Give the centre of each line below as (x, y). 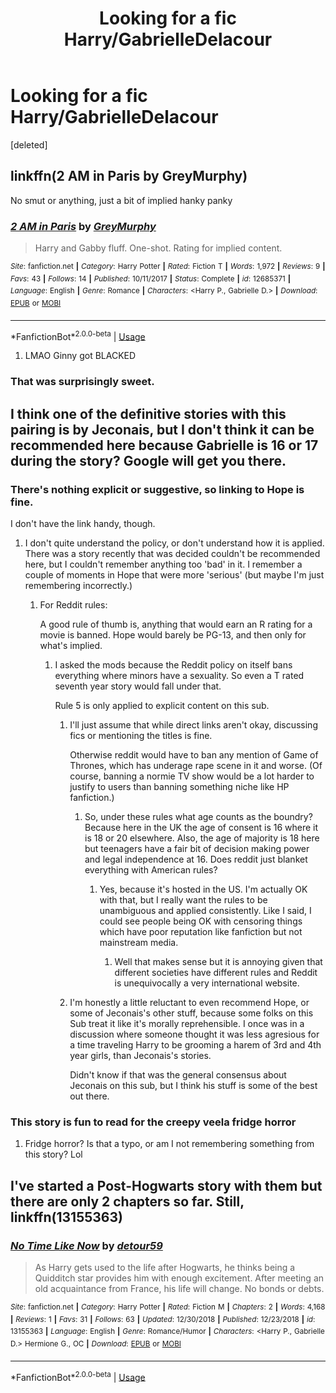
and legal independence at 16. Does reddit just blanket (196, 859)
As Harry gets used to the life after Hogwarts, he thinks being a (165, 1267)
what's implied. (71, 645)
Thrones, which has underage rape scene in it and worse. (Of (196, 765)
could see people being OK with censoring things (201, 921)
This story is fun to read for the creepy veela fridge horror (153, 1122)
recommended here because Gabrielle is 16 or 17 (164, 445)
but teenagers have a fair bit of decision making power (197, 848)
